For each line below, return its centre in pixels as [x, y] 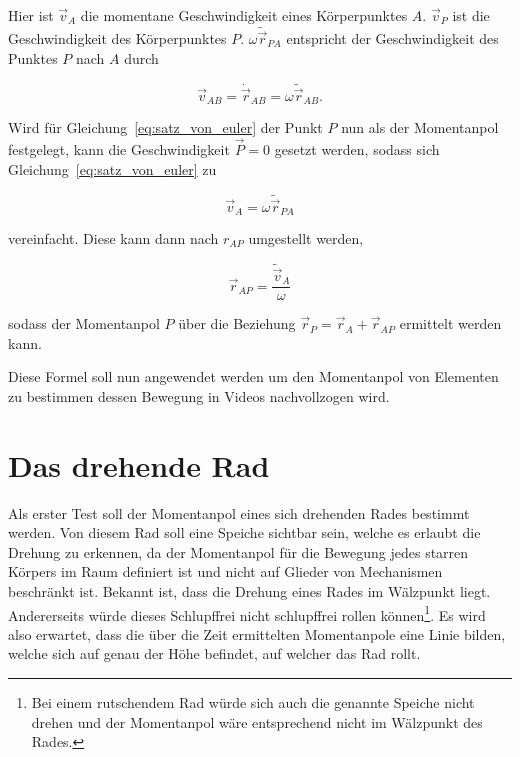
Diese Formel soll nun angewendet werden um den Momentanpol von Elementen [253, 376]
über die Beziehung [237, 323]
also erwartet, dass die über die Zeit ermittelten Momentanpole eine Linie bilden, [257, 633]
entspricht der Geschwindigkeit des [392, 38]
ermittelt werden [450, 323]
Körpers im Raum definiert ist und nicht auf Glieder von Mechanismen [225, 571]
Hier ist [31, 15]
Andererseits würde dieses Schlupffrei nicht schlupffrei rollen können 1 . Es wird [247, 613]
